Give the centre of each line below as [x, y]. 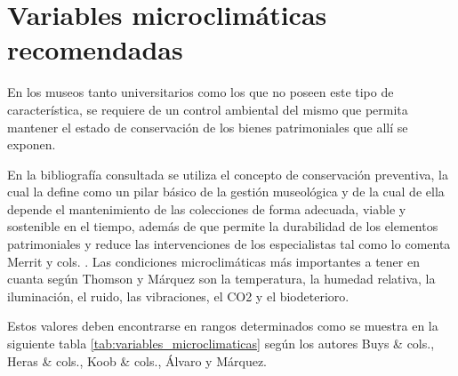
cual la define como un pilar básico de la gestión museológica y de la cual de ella [226, 192]
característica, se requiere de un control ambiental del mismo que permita [208, 109]
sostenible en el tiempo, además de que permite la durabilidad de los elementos [223, 226]
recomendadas [95, 49]
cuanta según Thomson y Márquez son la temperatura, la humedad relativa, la [221, 279]
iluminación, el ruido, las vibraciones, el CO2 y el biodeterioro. [178, 296]
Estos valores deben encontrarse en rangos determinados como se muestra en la [223, 326]
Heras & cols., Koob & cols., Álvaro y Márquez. [137, 360]
